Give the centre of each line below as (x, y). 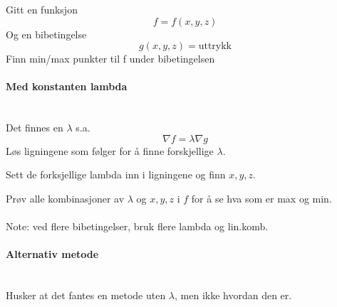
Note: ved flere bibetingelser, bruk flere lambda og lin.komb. (137, 226)
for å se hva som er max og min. (261, 198)
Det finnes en (35, 128)
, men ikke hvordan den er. (233, 295)
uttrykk (215, 47)
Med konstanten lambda (67, 86)
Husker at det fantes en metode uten (86, 295)
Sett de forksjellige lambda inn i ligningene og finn (116, 174)
